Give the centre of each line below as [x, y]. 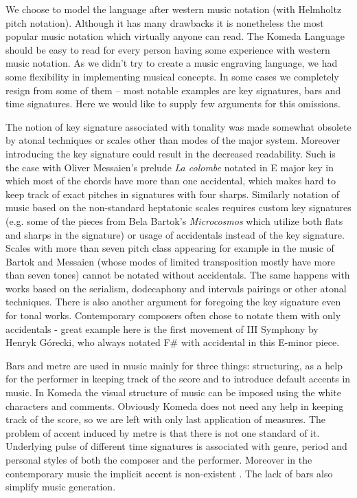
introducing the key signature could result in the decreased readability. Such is [171, 153]
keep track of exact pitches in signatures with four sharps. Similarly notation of [172, 194]
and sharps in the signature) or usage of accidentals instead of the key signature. [175, 234]
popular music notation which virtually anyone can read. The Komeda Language [175, 36]
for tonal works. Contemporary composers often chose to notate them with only [173, 315]
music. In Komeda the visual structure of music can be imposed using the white [173, 392]
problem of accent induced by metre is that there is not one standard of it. [163, 432]
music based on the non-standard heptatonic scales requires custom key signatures [178, 207]
